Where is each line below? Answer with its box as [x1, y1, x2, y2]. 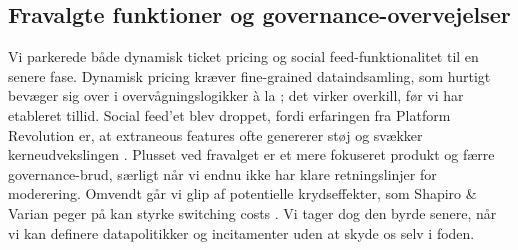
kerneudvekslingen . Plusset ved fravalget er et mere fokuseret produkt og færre [8, 144, 495, 165]
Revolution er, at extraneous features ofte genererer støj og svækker [8, 124, 423, 145]
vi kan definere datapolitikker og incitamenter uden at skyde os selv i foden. [8, 222, 475, 243]
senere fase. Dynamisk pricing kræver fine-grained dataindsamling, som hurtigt [8, 65, 491, 86]
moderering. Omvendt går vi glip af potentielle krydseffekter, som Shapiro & [8, 183, 477, 204]
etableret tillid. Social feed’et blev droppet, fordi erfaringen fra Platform [8, 104, 451, 125]
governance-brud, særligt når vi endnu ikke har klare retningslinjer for [8, 163, 437, 184]
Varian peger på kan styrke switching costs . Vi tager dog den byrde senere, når [8, 202, 497, 223]
